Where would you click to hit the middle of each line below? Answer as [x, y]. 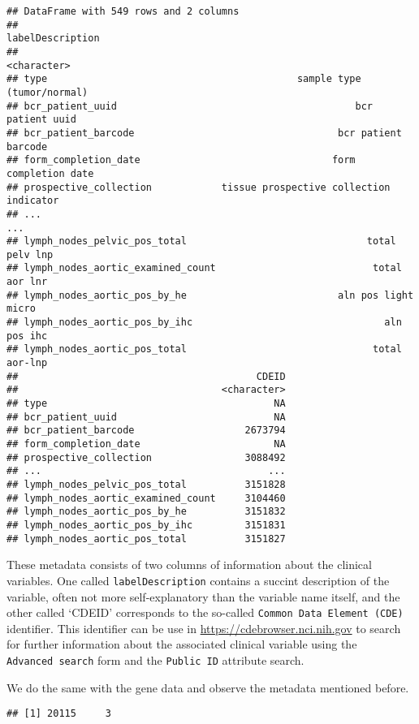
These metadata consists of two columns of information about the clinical [189, 565]
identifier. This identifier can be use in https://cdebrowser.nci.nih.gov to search [204, 628]
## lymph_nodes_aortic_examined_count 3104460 [146, 498]
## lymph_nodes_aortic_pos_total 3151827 [146, 539]
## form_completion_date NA [146, 444]
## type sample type [184, 79]
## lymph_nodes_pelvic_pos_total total [201, 241]
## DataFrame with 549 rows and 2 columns [123, 11]
